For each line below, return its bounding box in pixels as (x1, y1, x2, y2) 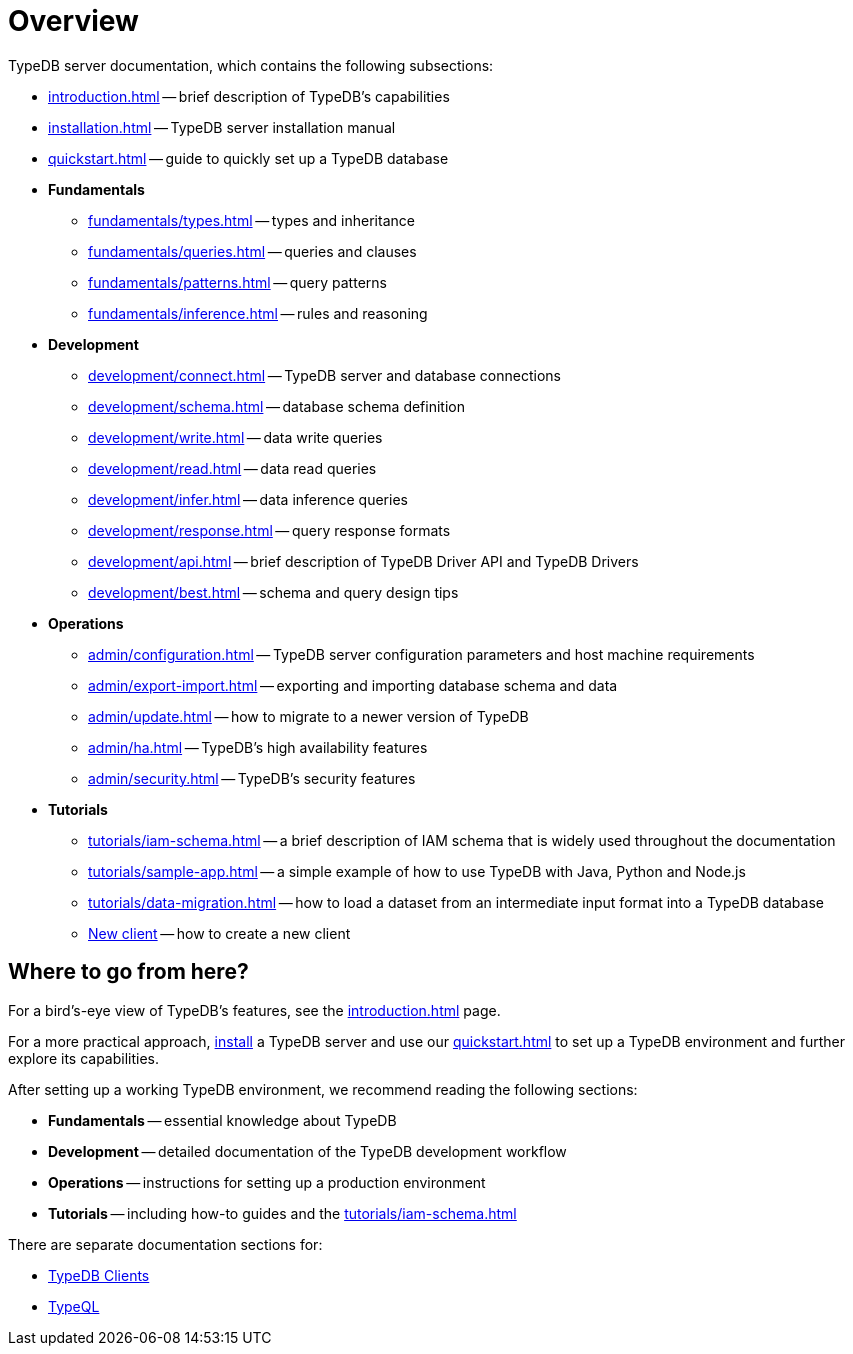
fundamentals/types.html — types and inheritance (88, 211, 415, 229)
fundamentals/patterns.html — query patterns (88, 273, 387, 291)
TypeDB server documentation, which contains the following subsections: (8, 56, 494, 74)
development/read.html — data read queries (88, 459, 377, 477)
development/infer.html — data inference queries (88, 490, 408, 508)
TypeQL (48, 1297, 100, 1315)
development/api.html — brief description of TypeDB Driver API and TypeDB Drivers (88, 552, 639, 570)
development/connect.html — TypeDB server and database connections (88, 366, 561, 384)
